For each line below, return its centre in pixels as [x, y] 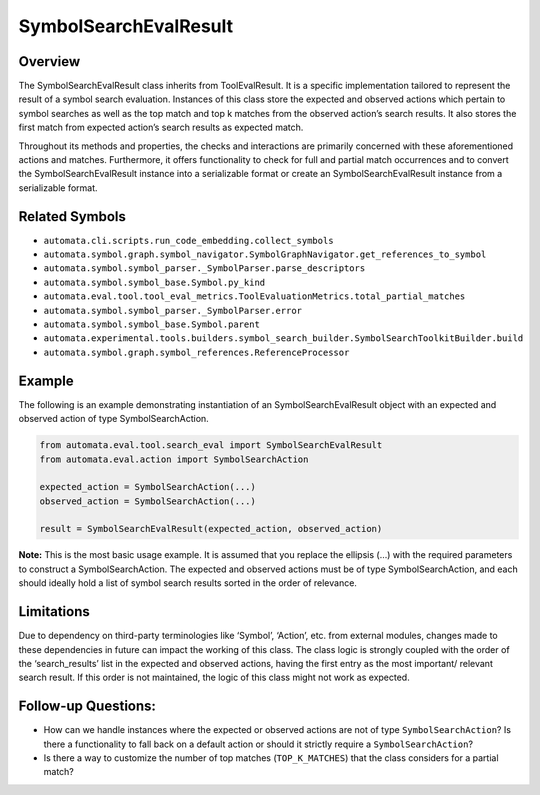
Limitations [54, 611]
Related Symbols [72, 216]
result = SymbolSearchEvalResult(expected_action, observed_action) [211, 529]
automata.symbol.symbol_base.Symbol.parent [151, 324]
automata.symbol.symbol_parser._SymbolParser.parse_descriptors [204, 268]
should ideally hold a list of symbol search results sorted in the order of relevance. [187, 583]
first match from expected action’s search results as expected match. [161, 127]
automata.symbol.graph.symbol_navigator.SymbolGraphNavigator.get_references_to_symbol [265, 254]
